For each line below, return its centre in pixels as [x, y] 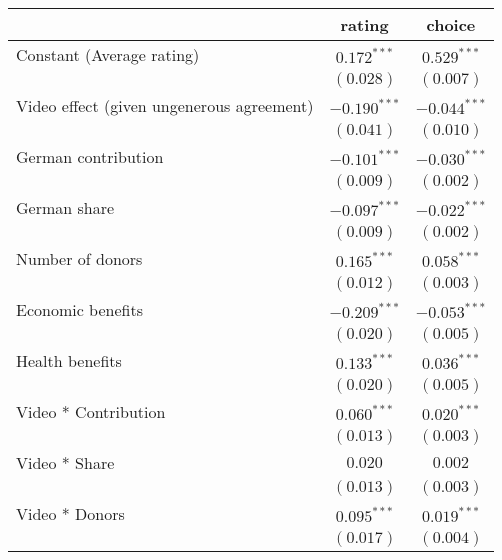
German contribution [90, 156]
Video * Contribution [91, 411]
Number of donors [79, 258]
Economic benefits [79, 309]
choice [451, 24]
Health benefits [69, 360]
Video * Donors [70, 513]
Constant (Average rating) [108, 54]
